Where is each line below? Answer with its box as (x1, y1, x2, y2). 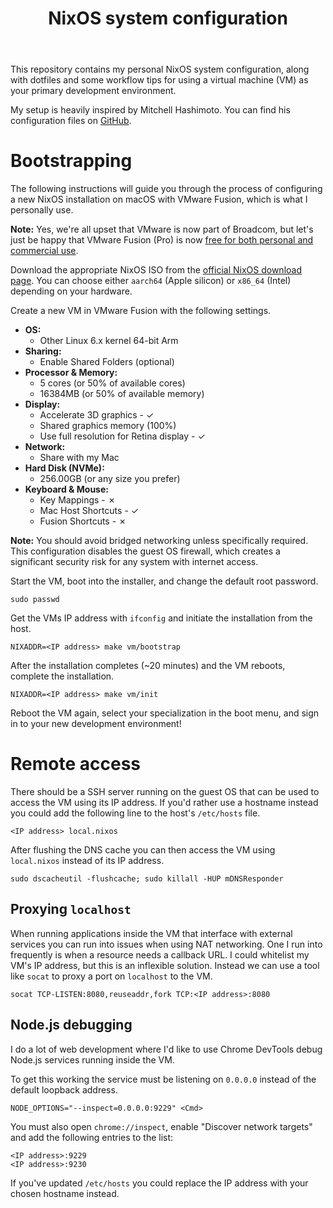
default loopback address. (10, 1083, 118, 1096)
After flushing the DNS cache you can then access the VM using (10, 844, 276, 856)
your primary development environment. (10, 85, 177, 97)
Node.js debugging (10, 1017, 133, 1034)
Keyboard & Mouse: (24, 483, 109, 496)
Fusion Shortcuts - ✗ (39, 515, 127, 527)
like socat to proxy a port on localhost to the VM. (10, 970, 213, 982)
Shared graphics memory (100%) (39, 420, 177, 432)
